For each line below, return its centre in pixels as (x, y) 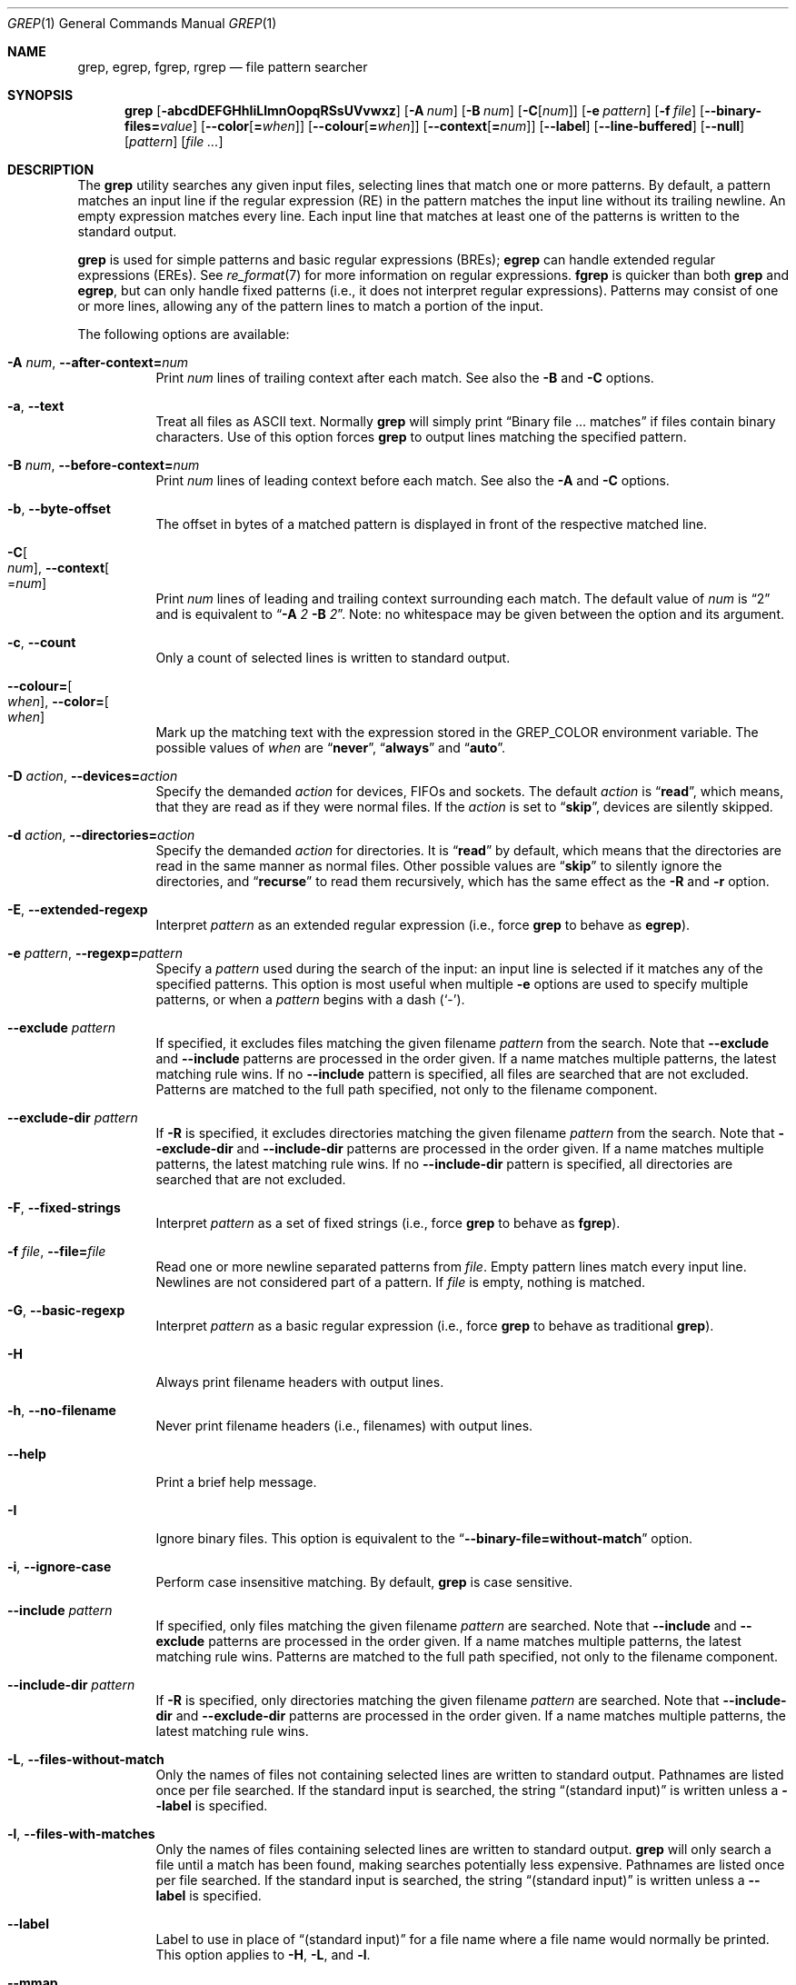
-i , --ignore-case (60, 1566)
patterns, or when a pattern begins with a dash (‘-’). (310, 999)
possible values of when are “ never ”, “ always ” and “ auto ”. (331, 748)
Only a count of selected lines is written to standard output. (333, 658)
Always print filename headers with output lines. (300, 1382)
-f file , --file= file (57, 1251)
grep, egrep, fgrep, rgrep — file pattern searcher (223, 67)
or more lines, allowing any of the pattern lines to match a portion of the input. (310, 306)
